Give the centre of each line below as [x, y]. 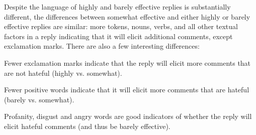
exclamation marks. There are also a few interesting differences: [102, 46]
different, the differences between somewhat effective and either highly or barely [127, 16]
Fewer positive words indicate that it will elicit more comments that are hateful [127, 90]
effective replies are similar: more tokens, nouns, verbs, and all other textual [121, 26]
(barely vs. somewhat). [39, 99]
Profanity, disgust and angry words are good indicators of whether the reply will [128, 116]
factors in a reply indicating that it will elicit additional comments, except [118, 36]
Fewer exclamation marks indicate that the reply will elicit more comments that [127, 62]
